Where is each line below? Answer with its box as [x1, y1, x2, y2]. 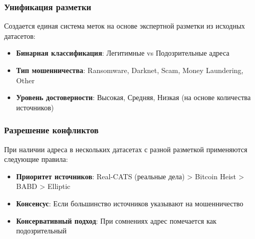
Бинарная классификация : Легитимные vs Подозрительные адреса [16, 47, 229, 58]
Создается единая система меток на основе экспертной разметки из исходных [4, 20, 245, 31]
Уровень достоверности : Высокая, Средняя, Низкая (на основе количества [16, 92, 251, 103]
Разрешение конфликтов [4, 124, 99, 136]
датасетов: [4, 30, 36, 41]
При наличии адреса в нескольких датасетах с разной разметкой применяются [4, 144, 247, 154]
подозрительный [16, 225, 67, 236]
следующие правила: [4, 154, 68, 164]
